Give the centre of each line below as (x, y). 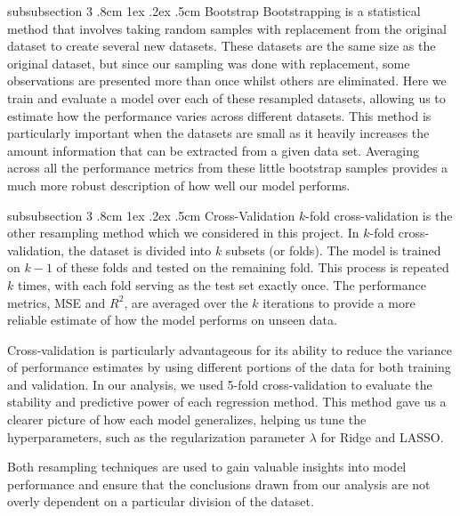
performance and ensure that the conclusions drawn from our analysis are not (219, 484)
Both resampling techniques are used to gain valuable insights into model (207, 467)
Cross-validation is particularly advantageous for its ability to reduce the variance (230, 349)
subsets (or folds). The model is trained (333, 250)
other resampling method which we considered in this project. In (183, 233)
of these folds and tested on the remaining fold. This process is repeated (253, 267)
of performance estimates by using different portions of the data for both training (229, 367)
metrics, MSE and (56, 302)
